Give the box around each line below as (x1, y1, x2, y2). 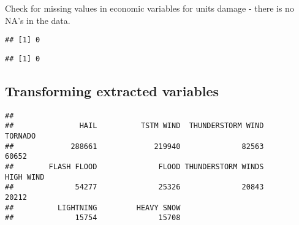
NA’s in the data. (5, 13, 70, 26)
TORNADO (5, 132, 36, 141)
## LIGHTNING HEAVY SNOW (5, 203, 181, 212)
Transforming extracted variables (5, 81, 219, 100)
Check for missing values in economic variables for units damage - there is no (5, 2, 294, 14)
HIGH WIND (5, 172, 45, 181)
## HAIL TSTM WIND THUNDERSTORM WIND (5, 121, 264, 131)
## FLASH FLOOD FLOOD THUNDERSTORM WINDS (5, 162, 264, 171)
